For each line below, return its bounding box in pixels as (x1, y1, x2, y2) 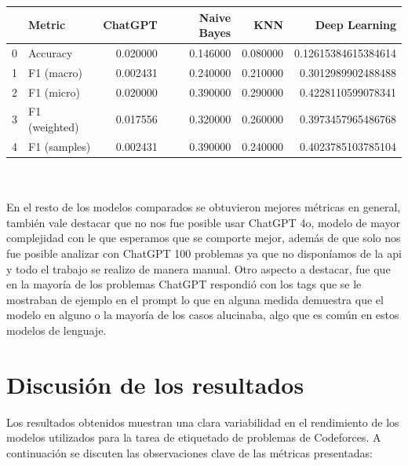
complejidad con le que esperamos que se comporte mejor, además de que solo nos (6, 229, 401, 246)
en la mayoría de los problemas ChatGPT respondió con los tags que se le (6, 276, 362, 292)
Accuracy (28, 44, 73, 61)
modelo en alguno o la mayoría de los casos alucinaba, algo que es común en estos (6, 306, 399, 323)
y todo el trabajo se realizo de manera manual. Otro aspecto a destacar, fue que (6, 260, 391, 277)
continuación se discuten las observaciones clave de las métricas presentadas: (6, 444, 373, 460)
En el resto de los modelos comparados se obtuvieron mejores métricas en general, (6, 199, 401, 215)
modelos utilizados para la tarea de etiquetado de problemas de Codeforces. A (6, 429, 381, 446)
